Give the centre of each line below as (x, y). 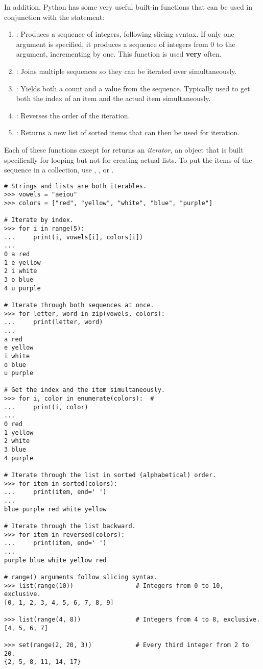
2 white (17, 441)
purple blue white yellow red (55, 560)
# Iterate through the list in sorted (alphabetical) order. (110, 475)
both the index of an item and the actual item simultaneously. (113, 98)
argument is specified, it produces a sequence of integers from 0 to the (126, 44)
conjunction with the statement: (54, 17)
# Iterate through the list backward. (70, 526)
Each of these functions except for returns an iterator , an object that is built (124, 149)
